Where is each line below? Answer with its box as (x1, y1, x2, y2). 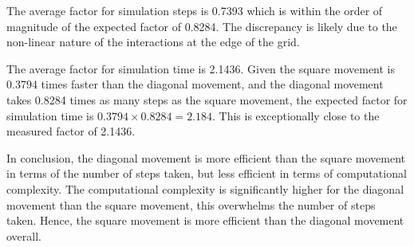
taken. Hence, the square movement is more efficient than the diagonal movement (6, 212, 404, 229)
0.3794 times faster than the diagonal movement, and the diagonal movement (6, 76, 384, 92)
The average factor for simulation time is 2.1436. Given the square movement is (6, 60, 396, 76)
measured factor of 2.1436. (6, 123, 136, 139)
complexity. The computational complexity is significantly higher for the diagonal (6, 180, 404, 197)
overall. (6, 227, 41, 244)
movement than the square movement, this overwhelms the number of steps (6, 196, 376, 213)
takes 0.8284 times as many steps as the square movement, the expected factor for (6, 91, 408, 108)
